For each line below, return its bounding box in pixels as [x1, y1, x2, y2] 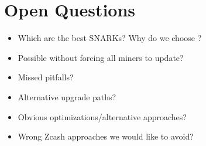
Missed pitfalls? [18, 71, 74, 83]
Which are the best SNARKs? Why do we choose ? [18, 32, 202, 44]
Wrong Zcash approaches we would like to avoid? [18, 130, 194, 142]
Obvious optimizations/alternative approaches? [18, 110, 187, 123]
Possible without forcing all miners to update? [18, 51, 184, 63]
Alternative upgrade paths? [18, 90, 116, 103]
